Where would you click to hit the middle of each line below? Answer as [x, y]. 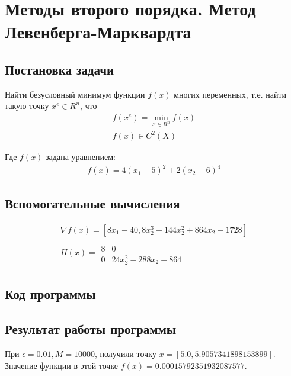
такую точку [27, 106]
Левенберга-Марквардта [98, 32]
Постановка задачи [60, 69]
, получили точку [126, 353]
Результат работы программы [91, 329]
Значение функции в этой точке [62, 365]
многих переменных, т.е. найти [230, 94]
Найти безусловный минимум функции [75, 94]
